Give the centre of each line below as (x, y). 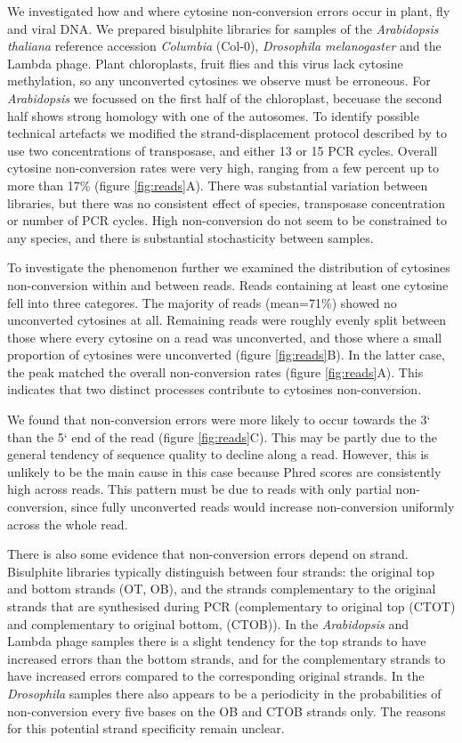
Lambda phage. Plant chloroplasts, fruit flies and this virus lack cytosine (205, 63)
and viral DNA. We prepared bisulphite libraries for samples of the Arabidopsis (223, 28)
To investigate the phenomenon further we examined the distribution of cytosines (229, 267)
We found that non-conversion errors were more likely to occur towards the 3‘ (219, 420)
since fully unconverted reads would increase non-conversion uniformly (263, 507)
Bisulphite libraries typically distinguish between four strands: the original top (221, 571)
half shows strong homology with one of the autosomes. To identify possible (213, 115)
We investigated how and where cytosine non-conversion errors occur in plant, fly (229, 11)
